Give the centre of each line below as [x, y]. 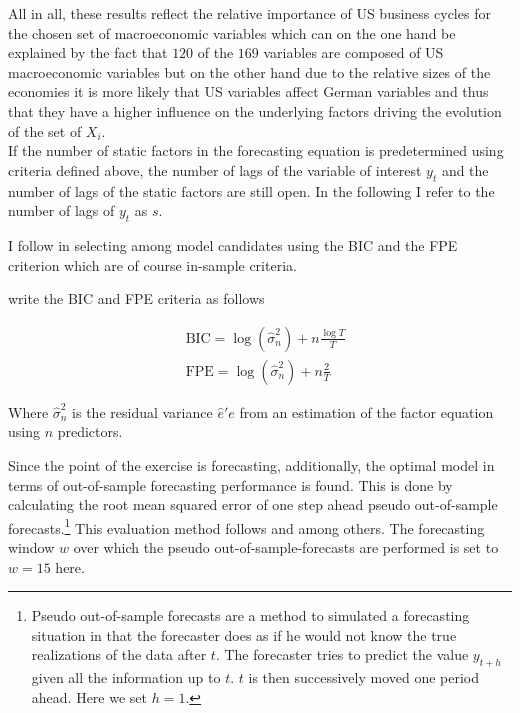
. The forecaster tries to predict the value [342, 654]
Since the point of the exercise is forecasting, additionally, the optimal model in [251, 464]
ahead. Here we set [89, 696]
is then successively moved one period [364, 677]
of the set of [45, 130]
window [31, 547]
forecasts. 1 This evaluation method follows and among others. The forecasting [246, 526]
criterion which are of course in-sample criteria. [152, 264]
